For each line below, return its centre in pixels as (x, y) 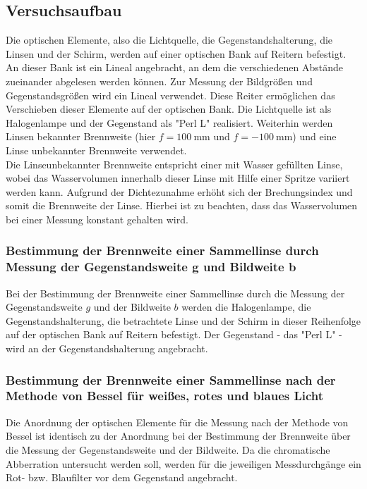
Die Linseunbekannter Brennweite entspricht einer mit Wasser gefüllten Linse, (174, 164)
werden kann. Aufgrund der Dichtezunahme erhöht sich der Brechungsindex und (179, 191)
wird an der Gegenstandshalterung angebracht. (107, 348)
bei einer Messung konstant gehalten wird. (97, 219)
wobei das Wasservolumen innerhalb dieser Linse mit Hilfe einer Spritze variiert (178, 178)
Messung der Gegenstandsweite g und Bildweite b (151, 267)
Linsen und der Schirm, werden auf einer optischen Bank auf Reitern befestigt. (176, 53)
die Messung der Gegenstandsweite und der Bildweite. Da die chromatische (168, 449)
